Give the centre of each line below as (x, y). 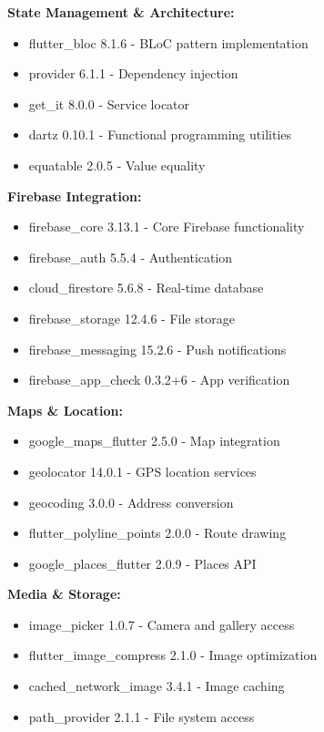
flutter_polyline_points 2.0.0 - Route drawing (157, 533)
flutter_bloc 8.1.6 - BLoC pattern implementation (168, 42)
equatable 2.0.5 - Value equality (117, 165)
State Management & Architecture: (121, 12)
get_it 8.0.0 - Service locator (109, 103)
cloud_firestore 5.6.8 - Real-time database (146, 288)
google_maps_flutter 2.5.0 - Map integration (154, 441)
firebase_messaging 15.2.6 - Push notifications (157, 349)
